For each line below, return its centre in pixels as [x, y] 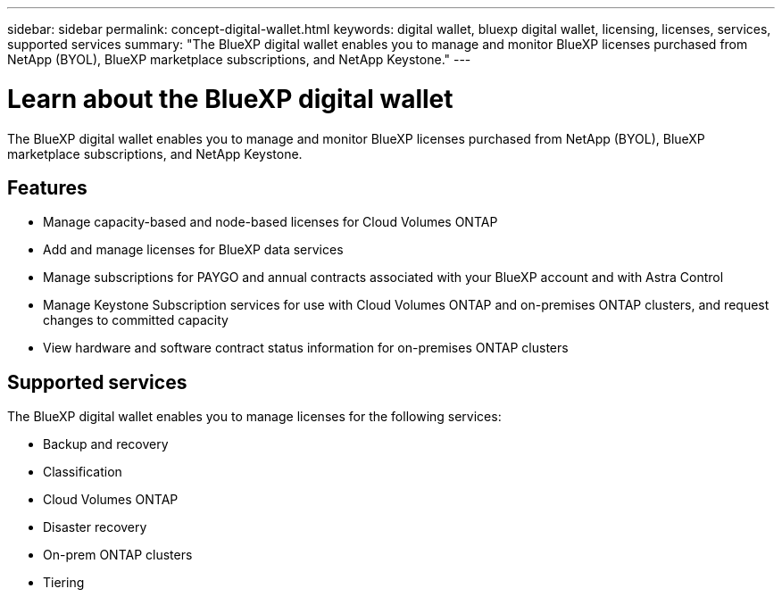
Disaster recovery [95, 527]
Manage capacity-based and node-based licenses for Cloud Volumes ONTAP [270, 222]
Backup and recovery [106, 444]
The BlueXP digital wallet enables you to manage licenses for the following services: [254, 417]
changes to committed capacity [136, 320]
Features [47, 187]
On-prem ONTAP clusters [118, 555]
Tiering [64, 583]
